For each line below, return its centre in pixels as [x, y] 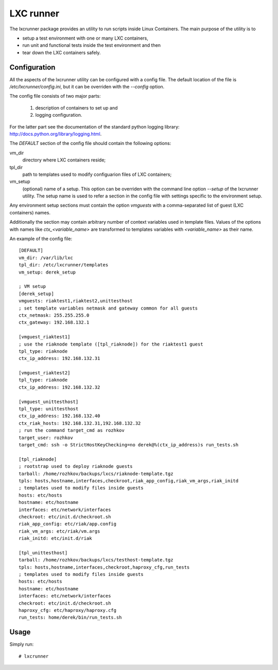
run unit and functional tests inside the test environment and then [92, 45]
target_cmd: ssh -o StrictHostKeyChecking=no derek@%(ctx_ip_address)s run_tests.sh [129, 445]
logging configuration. [59, 115]
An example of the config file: [41, 239]
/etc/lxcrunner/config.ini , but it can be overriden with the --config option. [87, 87]
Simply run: [22, 644]
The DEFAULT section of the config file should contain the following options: [90, 143]
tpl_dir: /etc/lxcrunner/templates [64, 265]
